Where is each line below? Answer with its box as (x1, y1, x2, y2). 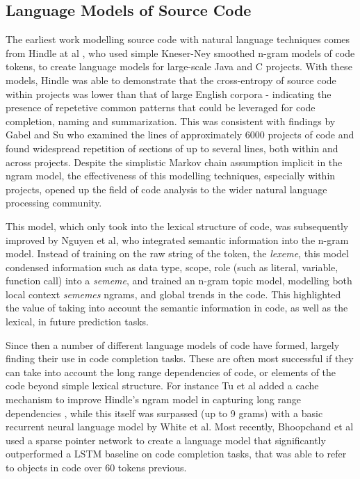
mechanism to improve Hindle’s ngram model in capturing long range (6, 392, 301, 407)
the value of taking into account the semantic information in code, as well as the (6, 300, 348, 315)
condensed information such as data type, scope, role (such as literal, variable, (6, 259, 338, 274)
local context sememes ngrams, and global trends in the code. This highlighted (6, 286, 341, 301)
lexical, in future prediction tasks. (6, 314, 149, 329)
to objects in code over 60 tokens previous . (6, 460, 187, 475)
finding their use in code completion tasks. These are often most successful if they (6, 351, 354, 366)
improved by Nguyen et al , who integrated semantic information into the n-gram (6, 232, 349, 247)
